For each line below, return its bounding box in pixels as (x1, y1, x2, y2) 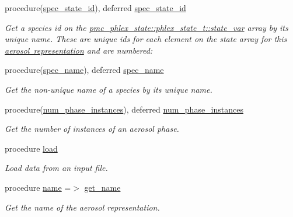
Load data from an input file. (5, 162, 108, 174)
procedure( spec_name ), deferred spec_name (5, 64, 164, 76)
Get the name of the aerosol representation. (5, 201, 160, 213)
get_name (84, 181, 121, 193)
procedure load (5, 142, 58, 154)
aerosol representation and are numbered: (5, 44, 153, 56)
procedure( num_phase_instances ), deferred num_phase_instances (5, 103, 243, 115)
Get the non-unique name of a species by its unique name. (5, 83, 212, 95)
